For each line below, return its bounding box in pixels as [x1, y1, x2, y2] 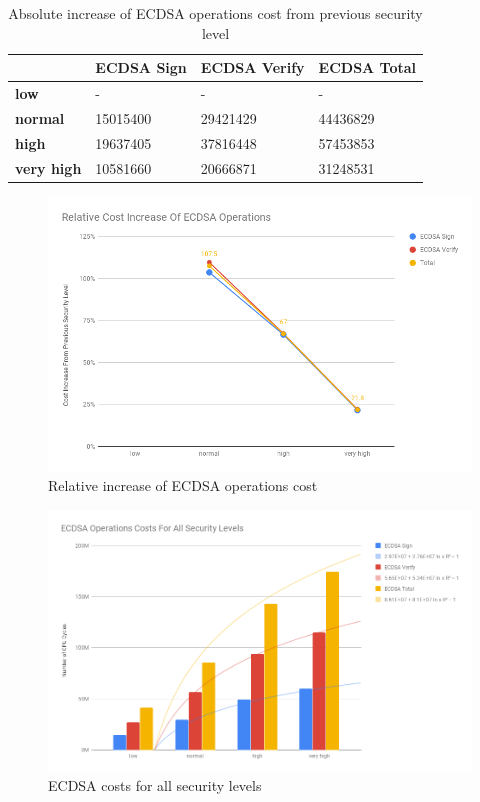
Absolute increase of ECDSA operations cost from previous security [8, 3, 423, 23]
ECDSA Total [318, 57, 417, 78]
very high [15, 157, 82, 178]
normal [15, 107, 65, 128]
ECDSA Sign [95, 57, 187, 78]
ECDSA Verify [200, 57, 305, 78]
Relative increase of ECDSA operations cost [48, 474, 318, 495]
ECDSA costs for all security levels [48, 775, 262, 796]
